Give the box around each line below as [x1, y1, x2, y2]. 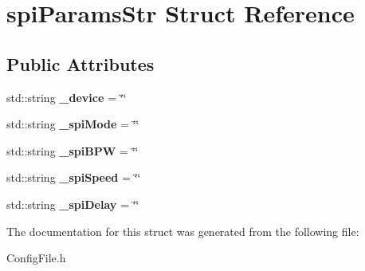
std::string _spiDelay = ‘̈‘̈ [6, 195, 139, 212]
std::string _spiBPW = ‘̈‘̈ [6, 142, 139, 159]
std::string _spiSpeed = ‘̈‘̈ [6, 169, 141, 186]
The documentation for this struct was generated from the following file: [6, 222, 359, 239]
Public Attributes [6, 51, 155, 76]
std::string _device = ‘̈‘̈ [6, 88, 127, 105]
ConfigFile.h [6, 249, 66, 266]
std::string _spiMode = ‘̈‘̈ [6, 116, 139, 132]
